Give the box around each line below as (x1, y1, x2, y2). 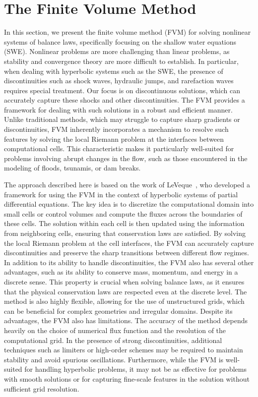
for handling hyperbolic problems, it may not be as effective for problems (24, 364, 247, 374)
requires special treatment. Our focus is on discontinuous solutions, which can (4, 85, 240, 95)
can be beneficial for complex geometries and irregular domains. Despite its (4, 305, 233, 316)
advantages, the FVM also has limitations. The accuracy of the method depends (4, 315, 248, 326)
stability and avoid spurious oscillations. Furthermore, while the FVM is (4, 354, 224, 364)
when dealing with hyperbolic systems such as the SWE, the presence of (4, 65, 223, 76)
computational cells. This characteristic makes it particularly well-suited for (4, 143, 234, 154)
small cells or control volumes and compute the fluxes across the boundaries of (4, 208, 243, 219)
